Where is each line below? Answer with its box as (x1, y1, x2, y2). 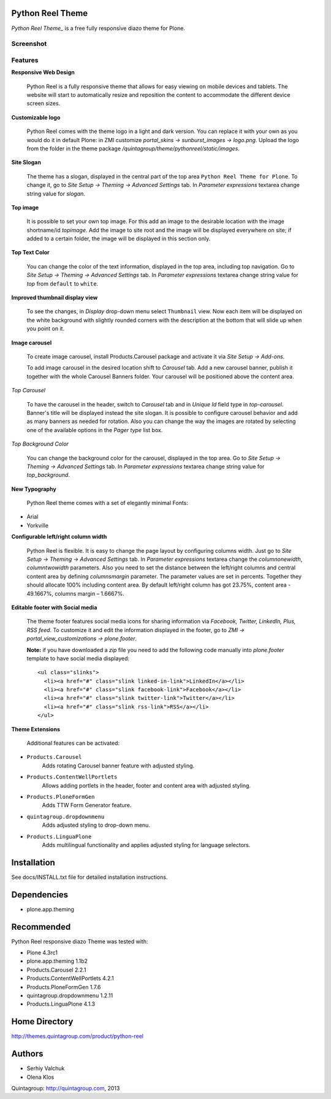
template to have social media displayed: (26, 655, 130, 662)
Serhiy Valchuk (26, 1065, 65, 1072)
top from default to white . (26, 280, 99, 287)
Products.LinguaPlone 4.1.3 (26, 1000, 95, 1008)
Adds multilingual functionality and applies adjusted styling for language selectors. (42, 841, 251, 848)
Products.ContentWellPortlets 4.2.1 (26, 975, 115, 982)
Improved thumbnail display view (11, 294, 98, 302)
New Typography (11, 485, 56, 493)
